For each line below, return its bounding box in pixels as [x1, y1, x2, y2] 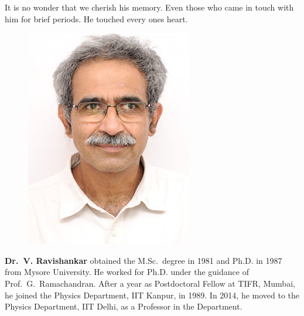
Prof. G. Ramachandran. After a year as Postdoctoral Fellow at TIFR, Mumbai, [5, 277, 295, 289]
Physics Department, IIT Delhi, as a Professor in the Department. [5, 300, 242, 312]
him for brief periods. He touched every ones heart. [5, 12, 188, 25]
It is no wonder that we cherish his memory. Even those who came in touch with [5, 1, 294, 13]
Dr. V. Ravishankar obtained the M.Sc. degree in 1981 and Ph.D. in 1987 [5, 254, 282, 266]
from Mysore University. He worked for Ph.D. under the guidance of [5, 266, 249, 278]
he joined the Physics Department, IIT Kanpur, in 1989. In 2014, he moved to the [5, 288, 300, 301]
